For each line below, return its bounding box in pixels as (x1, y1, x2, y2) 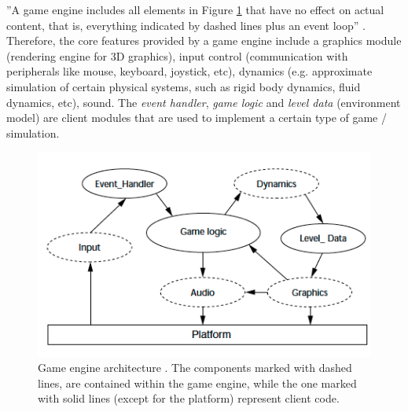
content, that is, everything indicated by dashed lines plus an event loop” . (6, 17, 366, 33)
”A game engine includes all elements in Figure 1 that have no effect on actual (6, 2, 384, 17)
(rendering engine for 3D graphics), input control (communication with (6, 47, 348, 64)
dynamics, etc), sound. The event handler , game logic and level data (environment (6, 94, 401, 110)
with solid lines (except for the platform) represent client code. (38, 390, 340, 406)
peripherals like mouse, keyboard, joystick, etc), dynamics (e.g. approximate (6, 63, 373, 79)
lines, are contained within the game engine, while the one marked (38, 374, 357, 391)
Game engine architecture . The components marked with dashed (38, 359, 352, 376)
